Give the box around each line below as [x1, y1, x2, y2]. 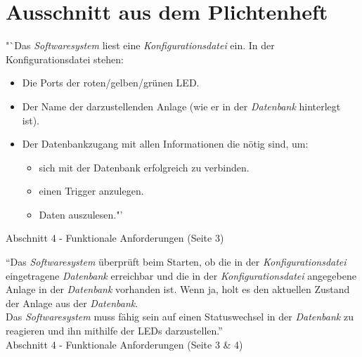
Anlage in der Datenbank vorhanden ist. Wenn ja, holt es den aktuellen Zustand [6, 282, 350, 297]
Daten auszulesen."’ [39, 207, 123, 221]
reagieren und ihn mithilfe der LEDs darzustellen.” [6, 323, 223, 338]
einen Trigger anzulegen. [39, 183, 144, 198]
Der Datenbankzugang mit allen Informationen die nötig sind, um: [22, 136, 309, 151]
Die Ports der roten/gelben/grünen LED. [22, 75, 200, 90]
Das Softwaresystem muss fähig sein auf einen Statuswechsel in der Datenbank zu [6, 309, 354, 324]
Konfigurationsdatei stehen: [6, 51, 124, 66]
